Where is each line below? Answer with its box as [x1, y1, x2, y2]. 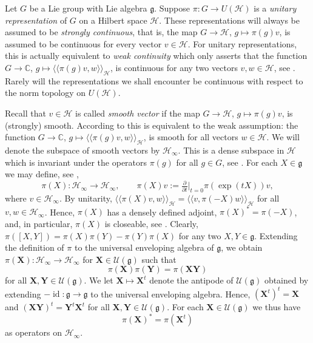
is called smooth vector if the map [75, 106, 200, 119]
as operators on [5, 326, 62, 339]
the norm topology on [5, 86, 86, 99]
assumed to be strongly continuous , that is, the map [5, 25, 198, 38]
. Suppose [154, 2, 190, 14]
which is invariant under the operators [5, 155, 147, 168]
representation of [5, 13, 67, 26]
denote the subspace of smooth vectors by [5, 143, 160, 156]
